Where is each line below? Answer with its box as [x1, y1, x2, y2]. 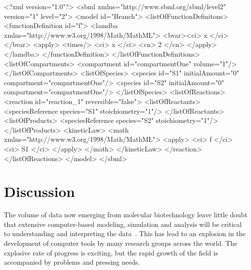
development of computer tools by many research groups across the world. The [4, 238, 237, 248]
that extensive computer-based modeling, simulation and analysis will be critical [4, 219, 242, 229]
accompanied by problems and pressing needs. [4, 257, 140, 267]
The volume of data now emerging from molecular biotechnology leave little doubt [4, 210, 248, 220]
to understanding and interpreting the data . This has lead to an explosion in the [4, 228, 246, 239]
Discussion [4, 181, 75, 201]
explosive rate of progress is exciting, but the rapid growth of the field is [4, 247, 218, 257]
